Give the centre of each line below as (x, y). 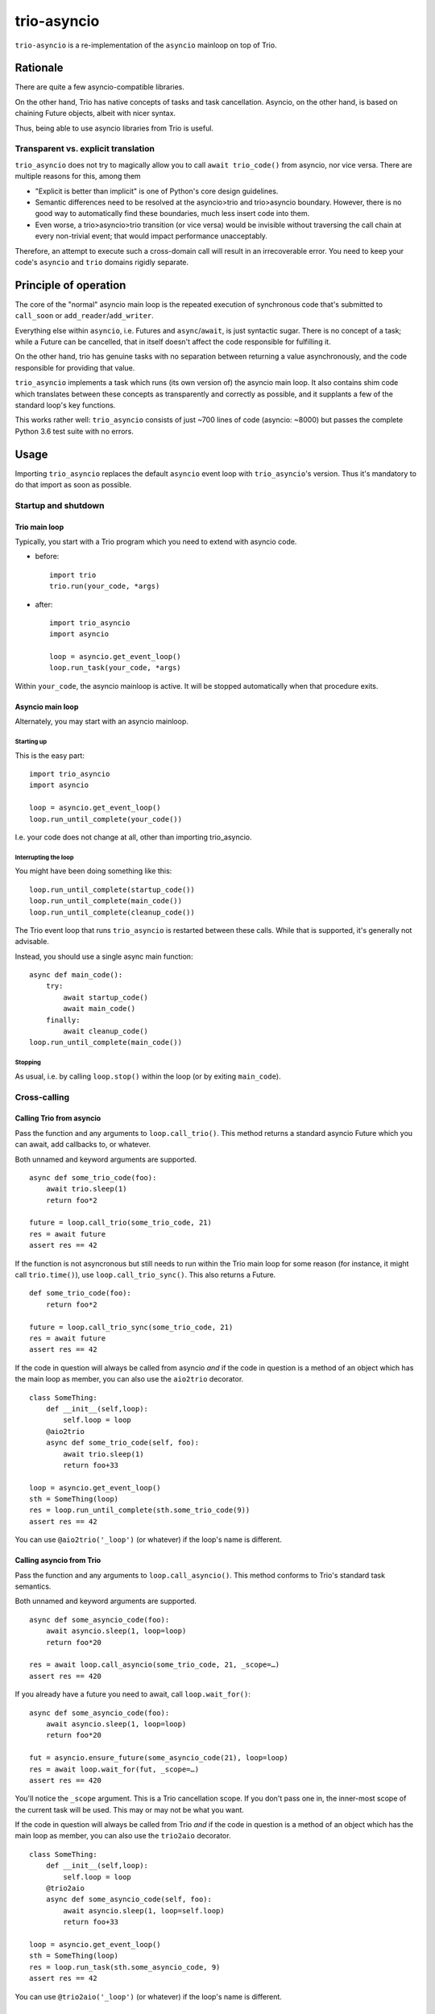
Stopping (28, 1063)
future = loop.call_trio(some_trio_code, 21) (121, 1223)
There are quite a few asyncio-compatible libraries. (100, 87)
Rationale (39, 68)
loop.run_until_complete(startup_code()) (112, 889)
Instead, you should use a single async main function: (104, 956)
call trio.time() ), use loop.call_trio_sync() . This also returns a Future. (145, 1275)
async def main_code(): (76, 975)
